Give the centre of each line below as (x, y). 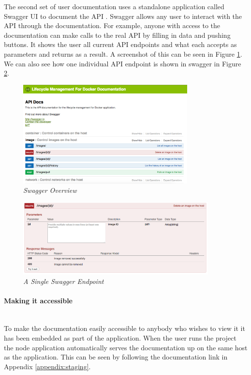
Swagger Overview (50, 190)
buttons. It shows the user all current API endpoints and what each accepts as (120, 44)
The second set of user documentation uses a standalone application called (114, 6)
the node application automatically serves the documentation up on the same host (126, 347)
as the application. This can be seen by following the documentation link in (116, 357)
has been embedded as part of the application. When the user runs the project (120, 338)
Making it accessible (38, 300)
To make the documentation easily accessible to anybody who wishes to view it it (125, 328)
